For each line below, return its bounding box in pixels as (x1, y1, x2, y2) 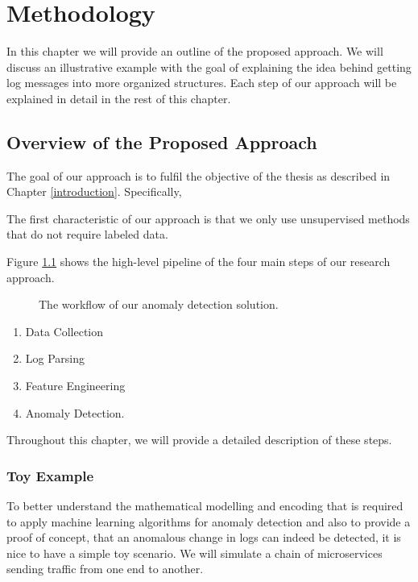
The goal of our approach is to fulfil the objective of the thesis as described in (6, 167, 391, 184)
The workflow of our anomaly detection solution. (39, 296, 279, 313)
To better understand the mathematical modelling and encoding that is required (6, 497, 404, 514)
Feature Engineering (25, 377, 126, 394)
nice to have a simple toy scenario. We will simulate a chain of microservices (6, 544, 383, 561)
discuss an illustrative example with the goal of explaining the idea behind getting (6, 58, 412, 75)
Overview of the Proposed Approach (6, 129, 317, 154)
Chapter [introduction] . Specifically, (6, 183, 182, 200)
